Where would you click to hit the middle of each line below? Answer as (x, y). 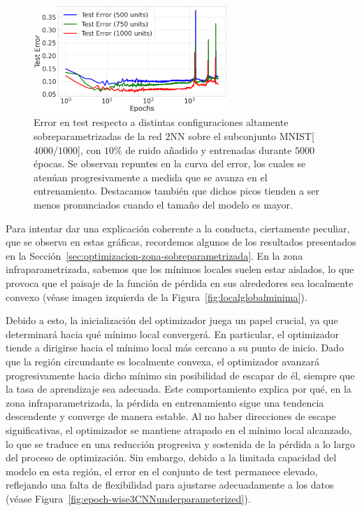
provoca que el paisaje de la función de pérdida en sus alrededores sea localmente (180, 282)
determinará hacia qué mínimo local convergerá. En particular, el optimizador (172, 334)
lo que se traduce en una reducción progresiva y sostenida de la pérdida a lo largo (180, 443)
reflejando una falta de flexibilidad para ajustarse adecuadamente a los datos (170, 485)
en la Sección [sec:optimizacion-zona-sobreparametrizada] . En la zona (154, 255)
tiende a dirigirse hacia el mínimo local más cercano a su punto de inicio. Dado (175, 348)
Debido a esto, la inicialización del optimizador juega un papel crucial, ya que (172, 320)
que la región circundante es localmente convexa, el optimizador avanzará (162, 361)
